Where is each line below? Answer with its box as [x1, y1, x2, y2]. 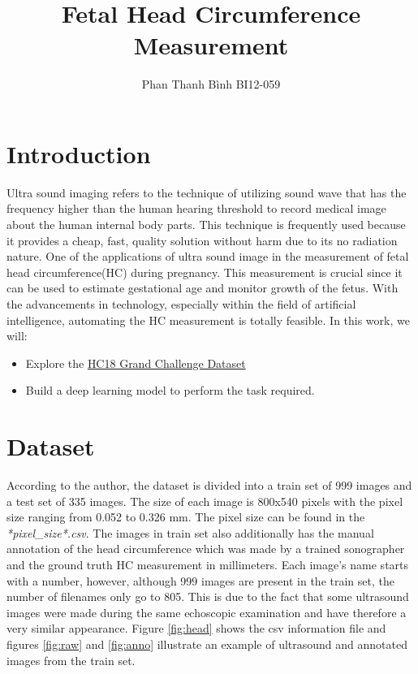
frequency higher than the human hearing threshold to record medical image [6, 200, 386, 217]
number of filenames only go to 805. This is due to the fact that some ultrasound [6, 588, 409, 605]
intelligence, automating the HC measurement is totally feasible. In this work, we [6, 311, 410, 328]
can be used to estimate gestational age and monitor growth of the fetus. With [6, 279, 399, 296]
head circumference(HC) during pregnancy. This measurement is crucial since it [6, 263, 403, 280]
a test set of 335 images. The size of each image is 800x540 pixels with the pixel [6, 492, 403, 509]
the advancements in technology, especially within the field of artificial [6, 296, 356, 312]
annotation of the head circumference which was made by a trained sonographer [6, 540, 405, 557]
